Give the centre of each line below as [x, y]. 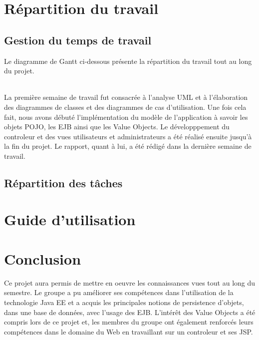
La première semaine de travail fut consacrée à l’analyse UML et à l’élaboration [126, 97]
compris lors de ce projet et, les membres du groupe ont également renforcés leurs [129, 322]
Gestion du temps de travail [78, 40]
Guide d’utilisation [70, 219]
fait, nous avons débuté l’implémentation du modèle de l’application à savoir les [126, 117]
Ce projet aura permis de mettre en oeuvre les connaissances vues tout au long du [130, 282]
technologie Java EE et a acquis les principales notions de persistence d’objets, [124, 302]
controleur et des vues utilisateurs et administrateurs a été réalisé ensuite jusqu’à [128, 136]
